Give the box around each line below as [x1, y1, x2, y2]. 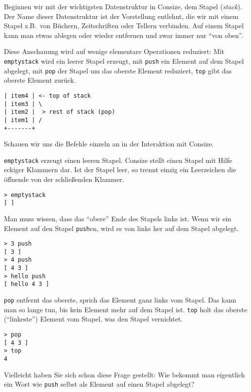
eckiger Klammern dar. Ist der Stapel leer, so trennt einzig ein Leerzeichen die [4, 164, 236, 175]
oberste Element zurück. [4, 75, 76, 85]
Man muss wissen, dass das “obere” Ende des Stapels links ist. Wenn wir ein [4, 213, 232, 223]
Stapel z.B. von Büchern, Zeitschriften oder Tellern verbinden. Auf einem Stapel [4, 20, 244, 31]
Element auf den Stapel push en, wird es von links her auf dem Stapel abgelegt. [4, 223, 239, 233]
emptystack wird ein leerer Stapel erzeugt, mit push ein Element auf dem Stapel [4, 55, 244, 66]
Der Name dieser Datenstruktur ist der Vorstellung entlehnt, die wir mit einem [4, 11, 239, 21]
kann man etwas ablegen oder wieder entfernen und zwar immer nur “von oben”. [4, 30, 243, 40]
